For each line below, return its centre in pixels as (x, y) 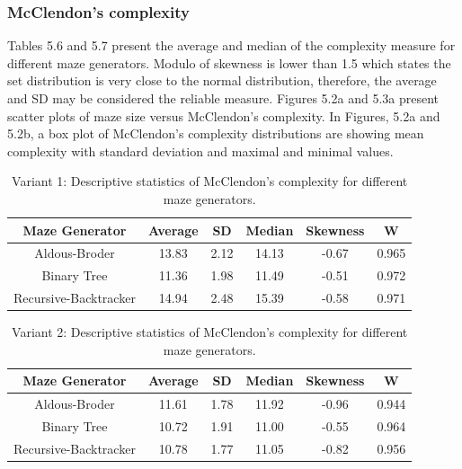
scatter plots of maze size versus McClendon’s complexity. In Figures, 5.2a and (224, 115)
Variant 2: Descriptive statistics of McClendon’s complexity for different (210, 332)
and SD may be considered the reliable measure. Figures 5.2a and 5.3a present (223, 98)
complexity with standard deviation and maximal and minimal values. (200, 150)
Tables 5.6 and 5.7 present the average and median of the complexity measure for (231, 45)
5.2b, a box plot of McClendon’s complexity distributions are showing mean (216, 133)
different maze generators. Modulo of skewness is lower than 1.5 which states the (229, 62)
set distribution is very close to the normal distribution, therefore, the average (222, 80)
